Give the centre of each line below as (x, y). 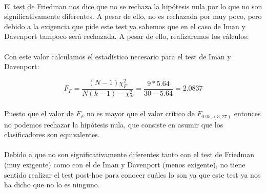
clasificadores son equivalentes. (52, 134)
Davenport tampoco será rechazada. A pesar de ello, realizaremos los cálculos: (127, 36)
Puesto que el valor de (39, 113)
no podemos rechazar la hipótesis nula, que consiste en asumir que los (114, 124)
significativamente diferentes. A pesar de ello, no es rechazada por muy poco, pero (133, 16)
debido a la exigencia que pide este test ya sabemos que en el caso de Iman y (125, 26)
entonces (247, 113)
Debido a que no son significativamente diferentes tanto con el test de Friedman (129, 154)
